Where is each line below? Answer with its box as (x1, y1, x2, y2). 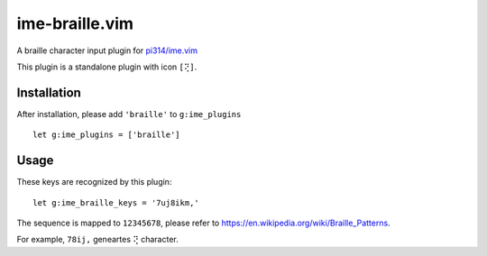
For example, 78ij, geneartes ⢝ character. (16, 234, 179, 245)
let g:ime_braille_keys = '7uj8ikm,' (32, 197, 200, 207)
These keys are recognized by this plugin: (16, 177, 172, 187)
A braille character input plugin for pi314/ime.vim (16, 45, 198, 56)
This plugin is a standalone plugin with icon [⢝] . (16, 61, 198, 72)
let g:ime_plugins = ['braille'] (32, 130, 180, 140)
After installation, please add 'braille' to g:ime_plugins (16, 108, 242, 119)
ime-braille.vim (16, 14, 134, 33)
